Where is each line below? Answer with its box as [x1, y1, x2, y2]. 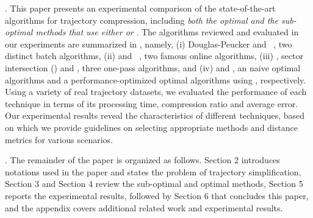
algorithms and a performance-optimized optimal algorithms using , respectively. [5, 73, 306, 86]
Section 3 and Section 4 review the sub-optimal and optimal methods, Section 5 [5, 177, 303, 190]
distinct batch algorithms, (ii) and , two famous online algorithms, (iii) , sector [5, 49, 303, 62]
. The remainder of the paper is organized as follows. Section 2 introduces [5, 153, 280, 166]
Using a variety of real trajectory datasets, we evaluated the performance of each [5, 85, 307, 98]
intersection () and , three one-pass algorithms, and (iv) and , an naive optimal [5, 61, 301, 74]
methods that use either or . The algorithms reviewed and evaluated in [35, 26, 299, 38]
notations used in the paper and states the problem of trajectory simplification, [5, 165, 301, 178]
